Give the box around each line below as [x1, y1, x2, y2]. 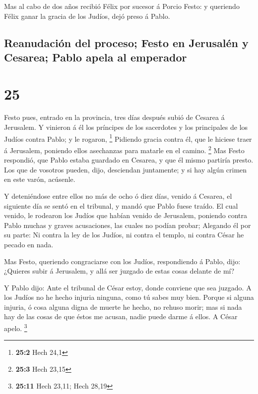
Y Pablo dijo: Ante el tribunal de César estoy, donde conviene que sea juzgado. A [4, 282, 252, 292]
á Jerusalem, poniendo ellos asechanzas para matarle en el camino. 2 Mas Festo [4, 143, 245, 155]
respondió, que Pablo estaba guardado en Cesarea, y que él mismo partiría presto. [4, 155, 254, 165]
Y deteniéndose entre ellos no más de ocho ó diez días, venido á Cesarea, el [4, 190, 232, 201]
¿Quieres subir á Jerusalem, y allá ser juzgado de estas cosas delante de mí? [4, 266, 235, 276]
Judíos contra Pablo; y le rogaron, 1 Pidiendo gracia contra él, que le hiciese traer [4, 132, 252, 144]
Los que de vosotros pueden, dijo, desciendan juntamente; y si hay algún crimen [4, 164, 247, 174]
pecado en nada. [4, 239, 54, 249]
